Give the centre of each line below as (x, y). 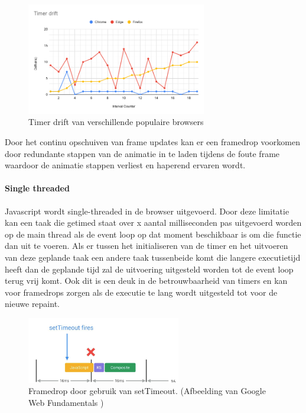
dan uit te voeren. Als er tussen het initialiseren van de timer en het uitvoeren (147, 246)
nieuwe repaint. (32, 304)
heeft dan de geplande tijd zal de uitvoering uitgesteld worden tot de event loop (149, 269)
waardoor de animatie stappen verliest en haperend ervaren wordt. (125, 165)
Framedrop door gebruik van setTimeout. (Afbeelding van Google (147, 391)
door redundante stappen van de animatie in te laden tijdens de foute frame (142, 153)
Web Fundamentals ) (66, 402)
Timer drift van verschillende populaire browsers (116, 122)
